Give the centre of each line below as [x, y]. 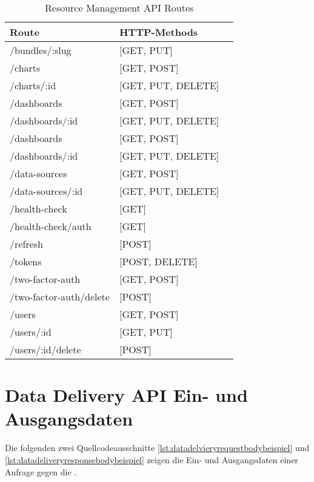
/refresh [26, 244]
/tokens [26, 261]
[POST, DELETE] [158, 261]
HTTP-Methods [159, 32]
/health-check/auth [51, 226]
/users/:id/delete [45, 349]
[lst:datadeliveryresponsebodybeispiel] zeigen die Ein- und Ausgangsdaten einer [152, 459]
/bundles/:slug [41, 50]
